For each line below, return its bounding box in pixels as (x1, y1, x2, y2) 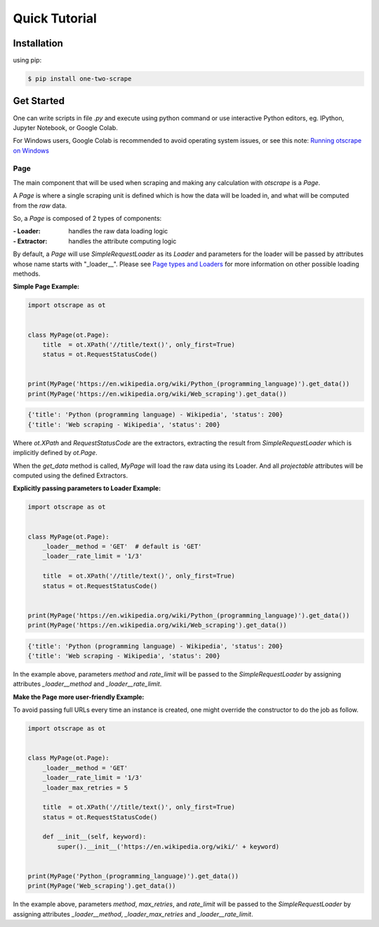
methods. (13, 269, 41, 278)
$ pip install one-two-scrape (27, 75, 132, 83)
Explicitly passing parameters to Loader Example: (13, 484, 161, 492)
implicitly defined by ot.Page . (13, 449, 98, 457)
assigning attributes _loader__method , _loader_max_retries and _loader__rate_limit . (13, 909, 253, 918)
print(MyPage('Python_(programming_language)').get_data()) (27, 872, 239, 881)
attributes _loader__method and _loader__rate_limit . (13, 679, 162, 689)
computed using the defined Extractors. (13, 471, 128, 480)
